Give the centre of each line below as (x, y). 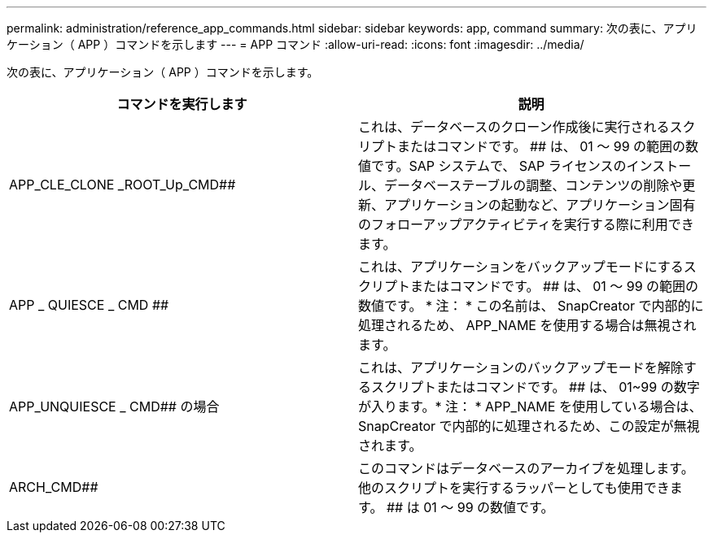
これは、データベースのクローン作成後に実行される (514, 127)
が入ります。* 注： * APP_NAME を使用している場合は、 (530, 406)
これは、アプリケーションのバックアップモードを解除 (521, 367)
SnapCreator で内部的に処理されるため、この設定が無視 (529, 426)
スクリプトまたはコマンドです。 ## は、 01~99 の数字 (536, 387)
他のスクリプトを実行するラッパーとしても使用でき (514, 488)
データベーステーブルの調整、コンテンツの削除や (534, 185)
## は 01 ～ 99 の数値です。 (470, 507)
